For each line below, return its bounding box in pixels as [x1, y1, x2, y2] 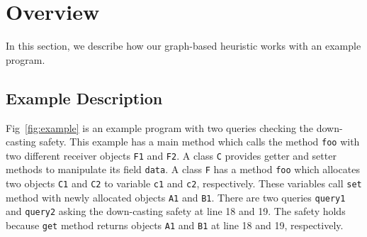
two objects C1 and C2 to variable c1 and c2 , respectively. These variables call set [6, 176, 362, 191]
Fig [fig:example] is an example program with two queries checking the [6, 120, 314, 135]
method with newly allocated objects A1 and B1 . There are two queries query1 [6, 189, 346, 204]
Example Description [6, 87, 163, 109]
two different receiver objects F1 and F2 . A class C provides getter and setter [6, 148, 337, 162]
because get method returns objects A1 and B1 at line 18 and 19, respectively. [6, 218, 344, 233]
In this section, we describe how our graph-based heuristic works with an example [6, 38, 361, 53]
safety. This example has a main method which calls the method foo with [39, 134, 360, 149]
